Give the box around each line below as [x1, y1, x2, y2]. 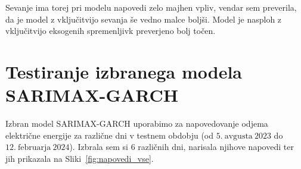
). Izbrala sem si [69, 140, 128, 153]
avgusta [224, 132, 253, 140]
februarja [18, 143, 51, 152]
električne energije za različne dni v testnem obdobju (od [5, 129, 214, 141]
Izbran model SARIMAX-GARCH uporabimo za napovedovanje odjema [5, 117, 268, 130]
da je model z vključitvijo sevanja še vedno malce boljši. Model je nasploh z [5, 12, 282, 25]
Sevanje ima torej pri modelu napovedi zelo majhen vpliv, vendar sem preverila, [5, 1, 297, 13]
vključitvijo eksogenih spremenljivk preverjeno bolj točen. [5, 24, 216, 37]
